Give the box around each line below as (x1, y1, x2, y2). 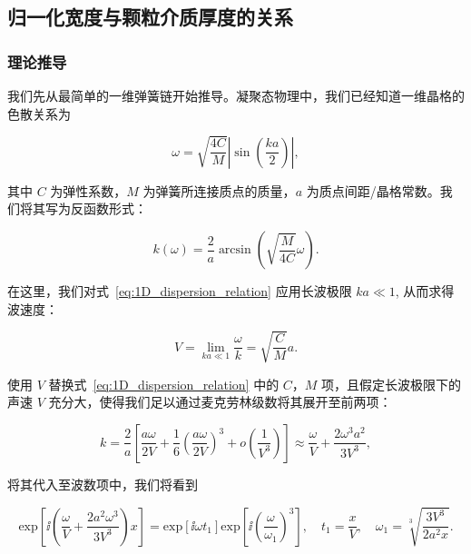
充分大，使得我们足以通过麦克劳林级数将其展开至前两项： (48, 392, 392, 411)
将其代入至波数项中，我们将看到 (7, 474, 198, 493)
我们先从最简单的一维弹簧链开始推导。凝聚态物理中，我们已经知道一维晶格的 (7, 86, 465, 104)
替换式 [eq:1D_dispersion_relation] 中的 (48, 374, 280, 393)
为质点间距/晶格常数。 (306, 181, 440, 200)
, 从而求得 (395, 282, 455, 300)
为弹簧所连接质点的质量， (142, 181, 296, 200)
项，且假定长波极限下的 (321, 374, 462, 393)
